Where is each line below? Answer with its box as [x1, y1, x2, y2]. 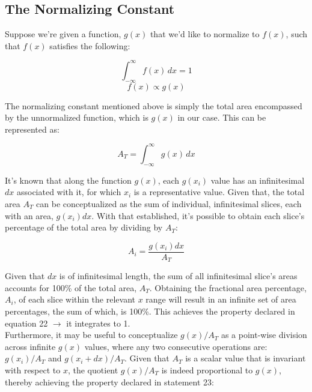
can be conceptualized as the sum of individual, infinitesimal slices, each [36, 197, 302, 210]
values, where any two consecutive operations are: [84, 340, 268, 352]
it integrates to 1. [66, 316, 130, 329]
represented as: [5, 122, 60, 135]
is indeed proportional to [161, 364, 253, 376]
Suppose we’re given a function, [5, 28, 121, 40]
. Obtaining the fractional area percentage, [149, 281, 307, 294]
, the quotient [67, 364, 118, 376]
